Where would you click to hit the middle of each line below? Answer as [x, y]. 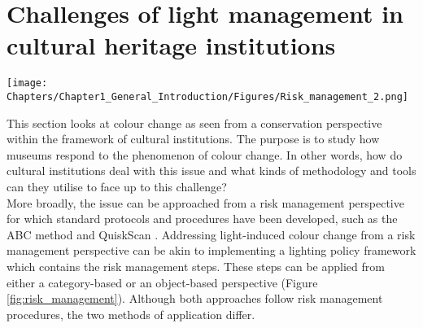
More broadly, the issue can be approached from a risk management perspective [205, 202]
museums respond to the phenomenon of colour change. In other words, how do [205, 154]
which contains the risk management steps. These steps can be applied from [196, 266]
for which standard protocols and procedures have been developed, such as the [202, 219]
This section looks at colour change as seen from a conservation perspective [194, 122]
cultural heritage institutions [171, 45]
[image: [27, 83]
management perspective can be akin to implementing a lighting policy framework [211, 250]
